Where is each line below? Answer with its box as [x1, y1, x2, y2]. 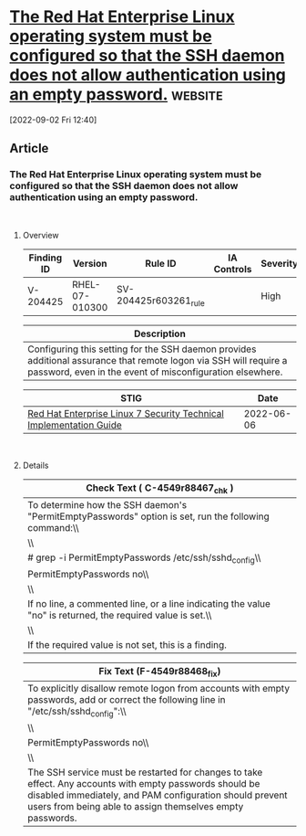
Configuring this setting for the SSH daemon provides [26, 343, 257, 355]
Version [72, 257, 107, 270]
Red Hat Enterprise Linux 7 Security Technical [26, 407, 225, 419]
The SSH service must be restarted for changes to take [26, 766, 263, 778]
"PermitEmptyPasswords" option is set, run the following [26, 510, 270, 523]
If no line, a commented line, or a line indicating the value [26, 598, 271, 609]
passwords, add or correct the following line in [26, 693, 226, 706]
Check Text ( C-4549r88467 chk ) [86, 481, 234, 495]
